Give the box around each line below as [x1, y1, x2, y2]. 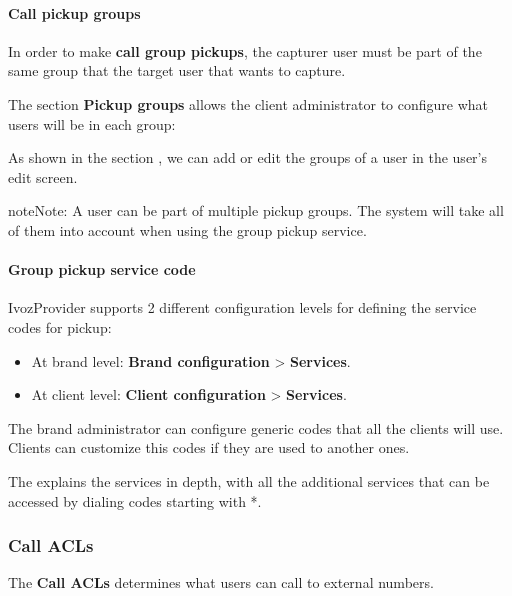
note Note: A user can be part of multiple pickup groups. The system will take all [8, 200, 504, 221]
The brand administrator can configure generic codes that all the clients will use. [8, 417, 504, 438]
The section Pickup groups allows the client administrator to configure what [8, 93, 489, 114]
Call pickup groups [8, 2, 141, 23]
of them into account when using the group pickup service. [8, 219, 367, 240]
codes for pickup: [8, 316, 112, 337]
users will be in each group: [8, 113, 176, 134]
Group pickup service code [8, 259, 196, 280]
